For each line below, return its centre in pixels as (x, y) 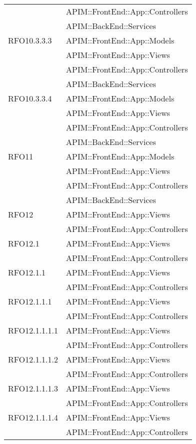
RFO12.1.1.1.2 (33, 359)
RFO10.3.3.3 (30, 40)
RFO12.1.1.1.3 (33, 388)
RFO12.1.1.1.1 (33, 330)
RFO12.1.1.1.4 (33, 417)
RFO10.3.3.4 (30, 98)
